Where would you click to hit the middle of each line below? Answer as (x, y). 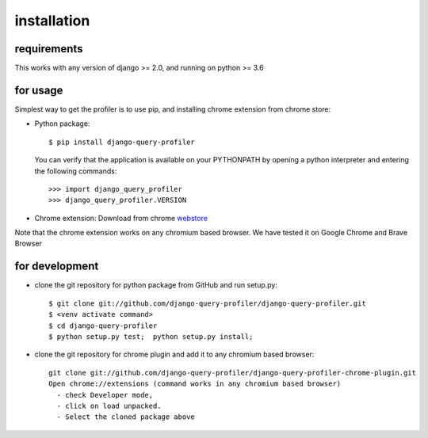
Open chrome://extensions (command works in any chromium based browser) (195, 384)
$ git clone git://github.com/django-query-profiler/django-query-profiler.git (207, 303)
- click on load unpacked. (109, 406)
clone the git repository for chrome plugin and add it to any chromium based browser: (174, 354)
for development (57, 267)
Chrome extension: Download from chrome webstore (121, 218)
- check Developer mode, (105, 395)
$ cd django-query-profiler (103, 326)
